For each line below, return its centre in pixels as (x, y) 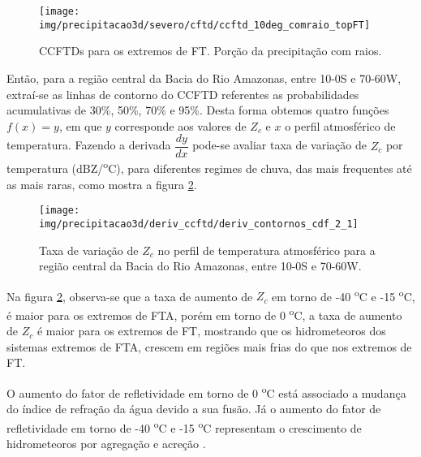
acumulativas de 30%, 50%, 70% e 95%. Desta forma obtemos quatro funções (198, 110)
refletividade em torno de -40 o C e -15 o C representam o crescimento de (184, 426)
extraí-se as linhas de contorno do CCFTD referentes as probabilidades (183, 94)
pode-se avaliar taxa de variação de (279, 145)
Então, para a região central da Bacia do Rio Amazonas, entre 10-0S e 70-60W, (204, 78)
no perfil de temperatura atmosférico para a (266, 250)
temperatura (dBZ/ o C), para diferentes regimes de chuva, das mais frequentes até (209, 167)
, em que (80, 125)
